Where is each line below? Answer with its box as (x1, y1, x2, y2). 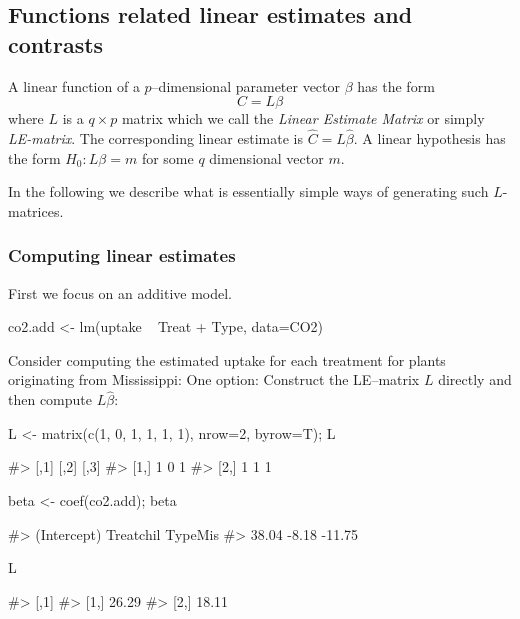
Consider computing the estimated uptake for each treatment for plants (8, 349, 446, 370)
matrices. (8, 200, 64, 221)
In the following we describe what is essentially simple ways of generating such (8, 181, 489, 202)
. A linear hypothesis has (353, 128, 506, 148)
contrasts (8, 28, 104, 59)
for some (141, 147, 194, 168)
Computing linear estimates (8, 243, 236, 268)
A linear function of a (8, 75, 140, 96)
